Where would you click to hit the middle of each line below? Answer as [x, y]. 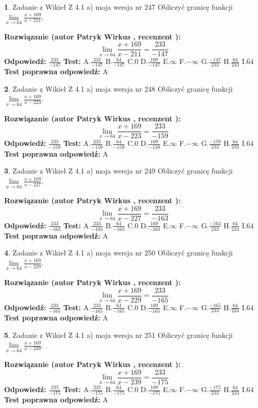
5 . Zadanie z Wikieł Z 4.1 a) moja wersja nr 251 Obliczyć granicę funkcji [119, 335]
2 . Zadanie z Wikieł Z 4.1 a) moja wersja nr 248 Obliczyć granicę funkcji [119, 88]
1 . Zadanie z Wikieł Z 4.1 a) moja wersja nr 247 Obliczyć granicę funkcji [119, 7]
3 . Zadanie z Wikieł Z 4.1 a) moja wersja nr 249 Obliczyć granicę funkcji [119, 171]
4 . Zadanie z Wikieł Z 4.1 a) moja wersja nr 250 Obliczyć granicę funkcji [119, 253]
